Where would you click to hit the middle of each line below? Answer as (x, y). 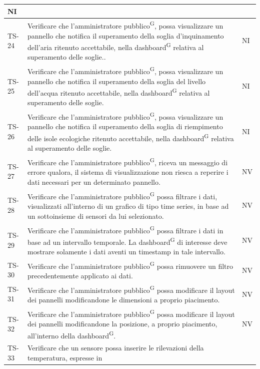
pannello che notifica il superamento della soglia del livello (117, 81)
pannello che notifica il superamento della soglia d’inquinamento (126, 35)
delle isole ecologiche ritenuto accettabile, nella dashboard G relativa (131, 137)
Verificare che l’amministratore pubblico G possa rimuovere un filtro (130, 265)
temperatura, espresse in (65, 357)
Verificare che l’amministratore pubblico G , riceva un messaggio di (128, 161)
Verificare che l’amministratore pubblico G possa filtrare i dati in (125, 229)
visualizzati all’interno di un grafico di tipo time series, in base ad (128, 206)
